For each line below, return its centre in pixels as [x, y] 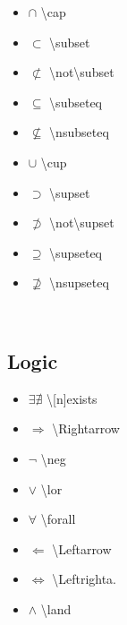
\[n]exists [72, 398]
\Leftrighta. [84, 579]
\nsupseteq [79, 283]
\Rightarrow [86, 428]
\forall [58, 519]
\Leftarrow [82, 548]
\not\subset [82, 72]
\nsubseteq [79, 132]
